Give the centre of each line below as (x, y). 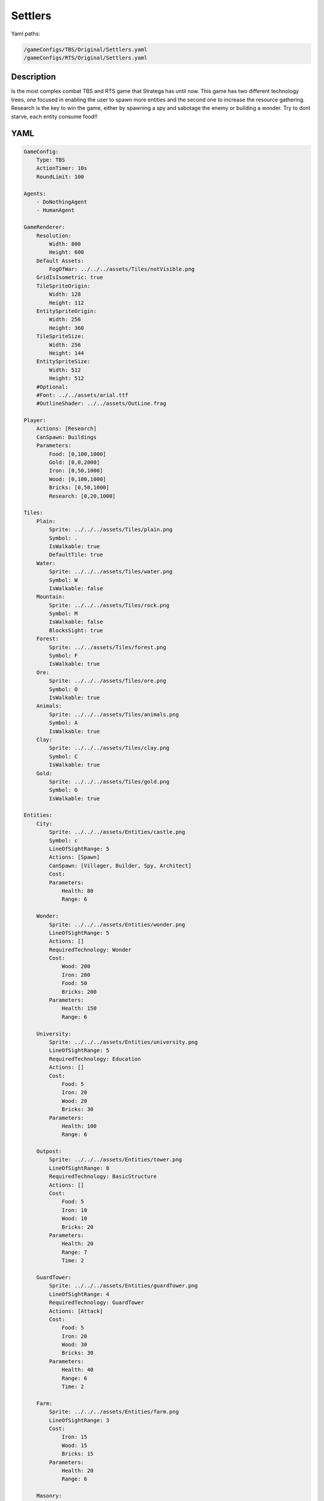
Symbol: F (63, 656)
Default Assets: (60, 261)
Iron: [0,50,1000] (76, 471)
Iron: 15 (74, 1437)
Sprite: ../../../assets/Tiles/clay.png (109, 748)
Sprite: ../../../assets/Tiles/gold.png (109, 781)
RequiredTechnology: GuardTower (96, 1303)
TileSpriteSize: (60, 337)
